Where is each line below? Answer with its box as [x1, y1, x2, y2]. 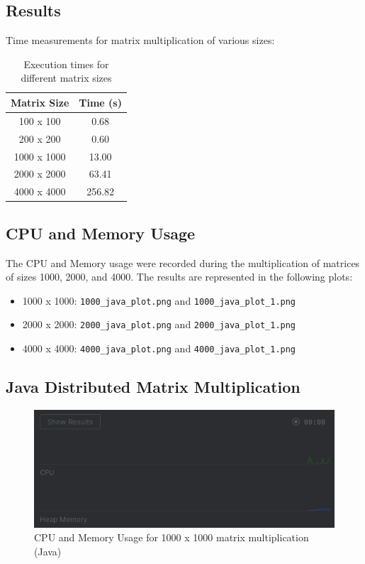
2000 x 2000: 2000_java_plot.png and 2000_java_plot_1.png [22, 317, 296, 332]
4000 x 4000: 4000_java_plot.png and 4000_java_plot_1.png [22, 341, 296, 355]
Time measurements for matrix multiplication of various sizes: [6, 33, 275, 48]
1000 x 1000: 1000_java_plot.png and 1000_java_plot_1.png [22, 293, 296, 308]
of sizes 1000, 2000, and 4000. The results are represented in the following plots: [6, 269, 353, 284]
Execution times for [23, 56, 109, 71]
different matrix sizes [21, 70, 112, 85]
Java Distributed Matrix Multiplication [6, 376, 301, 398]
